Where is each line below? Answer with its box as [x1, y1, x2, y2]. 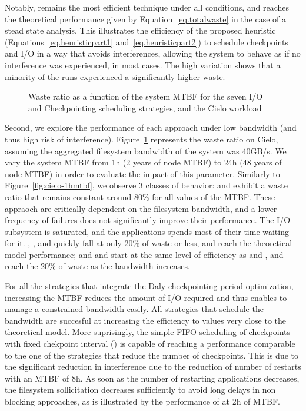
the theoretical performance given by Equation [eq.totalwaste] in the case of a [5, 12, 287, 25]
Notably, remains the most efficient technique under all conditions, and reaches [5, 1, 290, 13]
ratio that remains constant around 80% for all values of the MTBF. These [5, 190, 275, 203]
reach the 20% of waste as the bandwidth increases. [5, 260, 190, 272]
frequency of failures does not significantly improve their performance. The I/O [5, 214, 291, 226]
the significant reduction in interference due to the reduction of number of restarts [5, 360, 301, 373]
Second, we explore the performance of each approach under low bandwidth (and [5, 121, 297, 134]
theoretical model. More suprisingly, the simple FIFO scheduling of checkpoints [5, 326, 291, 338]
